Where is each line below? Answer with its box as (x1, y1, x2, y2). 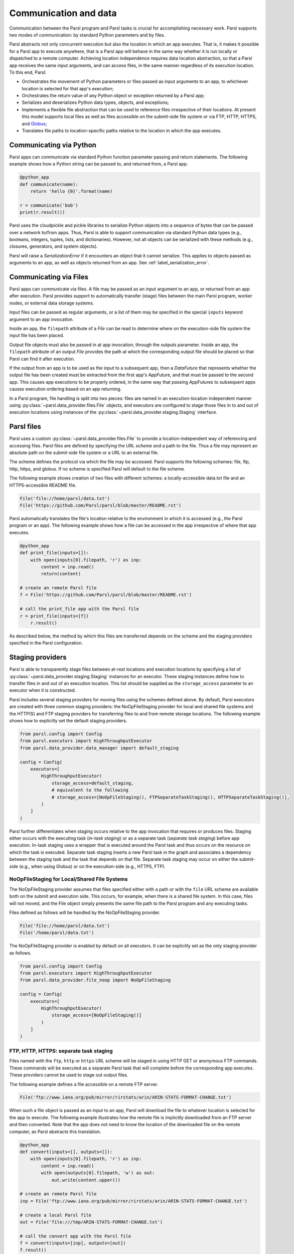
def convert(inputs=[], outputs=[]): (20, 1149, 113, 1155)
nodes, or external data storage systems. (9, 300, 94, 306)
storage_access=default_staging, (51, 780, 134, 786)
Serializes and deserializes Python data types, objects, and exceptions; (22, 99, 169, 105)
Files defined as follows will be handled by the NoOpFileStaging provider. (9, 909, 161, 915)
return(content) (41, 571, 81, 577)
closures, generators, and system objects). (9, 243, 98, 249)
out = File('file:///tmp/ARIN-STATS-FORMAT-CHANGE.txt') (20, 1219, 163, 1225)
